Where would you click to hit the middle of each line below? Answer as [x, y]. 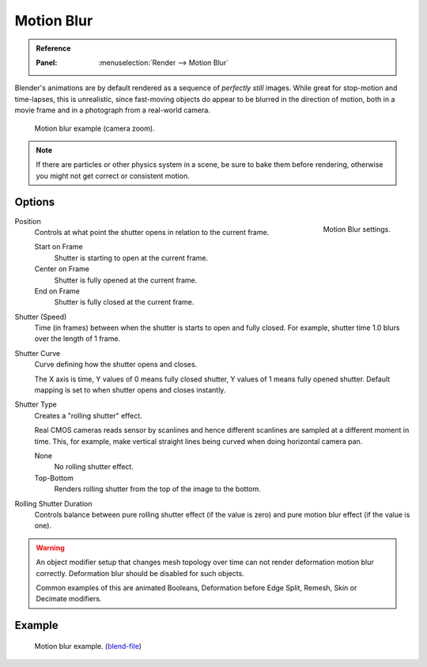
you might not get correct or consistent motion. [113, 176]
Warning [50, 548]
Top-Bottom [54, 478]
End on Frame [57, 291]
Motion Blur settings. [357, 229]
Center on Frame [62, 269]
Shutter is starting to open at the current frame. [131, 258]
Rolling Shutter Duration [53, 503]
